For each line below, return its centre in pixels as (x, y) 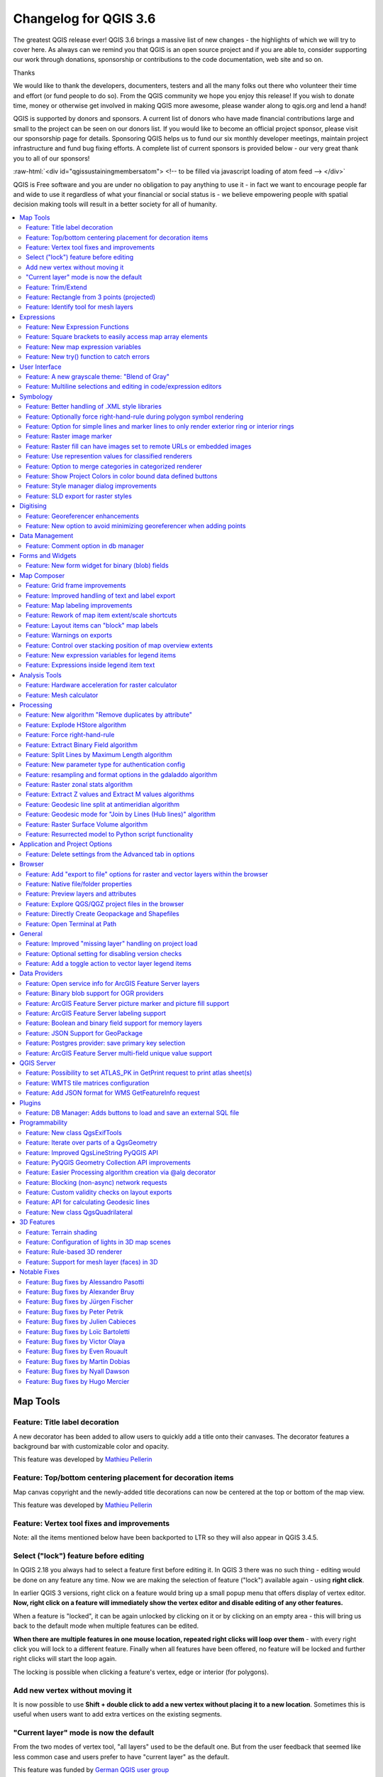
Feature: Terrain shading (61, 1232)
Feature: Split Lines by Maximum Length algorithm (99, 754)
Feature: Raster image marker (69, 436)
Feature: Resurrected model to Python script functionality (110, 834)
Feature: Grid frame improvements (76, 586)
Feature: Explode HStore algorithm (76, 724)
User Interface (40, 367)
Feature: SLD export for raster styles (79, 496)
